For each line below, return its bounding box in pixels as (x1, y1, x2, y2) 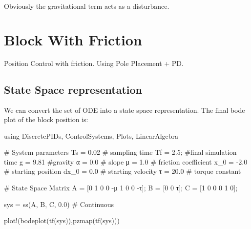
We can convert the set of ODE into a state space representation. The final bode (4, 104, 245, 115)
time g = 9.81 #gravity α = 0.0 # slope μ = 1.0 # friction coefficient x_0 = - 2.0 (4, 156, 248, 167)
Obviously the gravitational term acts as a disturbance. (4, 1, 169, 11)
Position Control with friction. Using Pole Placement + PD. (4, 58, 184, 68)
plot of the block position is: (4, 114, 88, 125)
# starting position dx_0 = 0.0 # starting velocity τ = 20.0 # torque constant (4, 166, 241, 176)
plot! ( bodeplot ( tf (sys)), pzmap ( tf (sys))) (4, 215, 120, 226)
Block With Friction (4, 29, 142, 49)
